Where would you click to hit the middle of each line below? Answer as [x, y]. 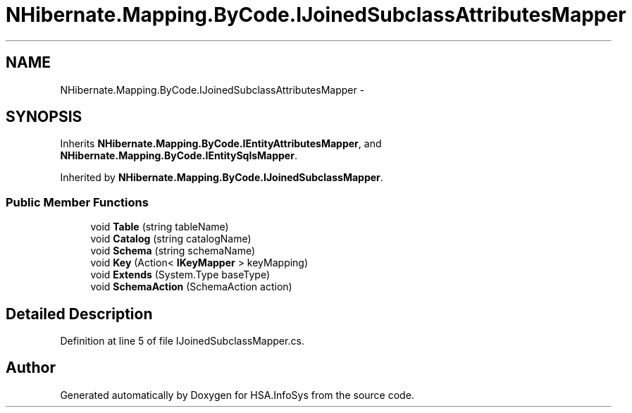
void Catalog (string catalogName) [171, 239]
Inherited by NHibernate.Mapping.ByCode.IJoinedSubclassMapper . [222, 178]
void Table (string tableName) [160, 227]
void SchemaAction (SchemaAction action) [191, 287]
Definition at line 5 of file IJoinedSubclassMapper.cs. [182, 341]
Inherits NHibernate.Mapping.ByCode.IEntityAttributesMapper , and [221, 144]
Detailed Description [79, 314]
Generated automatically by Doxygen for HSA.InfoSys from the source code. [237, 395]
